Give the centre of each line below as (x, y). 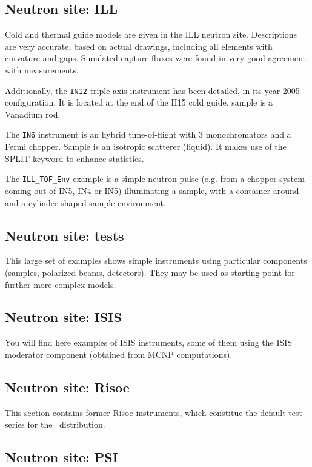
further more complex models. (61, 284)
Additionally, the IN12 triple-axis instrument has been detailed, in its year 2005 (152, 90)
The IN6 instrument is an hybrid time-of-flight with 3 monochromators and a (148, 134)
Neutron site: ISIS (63, 317)
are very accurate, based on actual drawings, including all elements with (139, 46)
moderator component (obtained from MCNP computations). (119, 354)
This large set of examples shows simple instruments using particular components (156, 260)
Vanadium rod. (33, 114)
